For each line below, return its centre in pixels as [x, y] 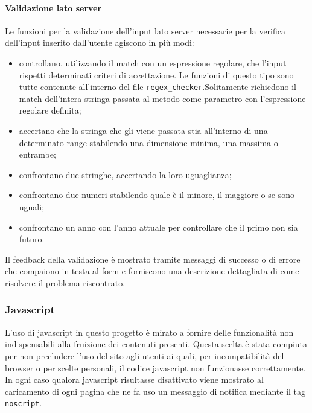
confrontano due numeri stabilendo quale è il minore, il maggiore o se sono [157, 195]
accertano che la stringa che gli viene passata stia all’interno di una [143, 131]
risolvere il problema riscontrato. [65, 282]
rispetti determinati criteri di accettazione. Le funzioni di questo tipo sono [156, 75]
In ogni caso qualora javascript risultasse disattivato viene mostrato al [134, 379]
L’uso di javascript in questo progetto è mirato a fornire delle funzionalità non [149, 332]
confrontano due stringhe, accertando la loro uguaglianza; [125, 174]
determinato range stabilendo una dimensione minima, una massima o [148, 142]
